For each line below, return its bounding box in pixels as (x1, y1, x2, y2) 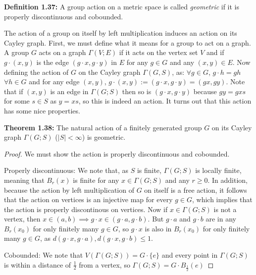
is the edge (36, 56, 69, 67)
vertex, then (4, 214, 41, 224)
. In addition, (207, 174, 248, 185)
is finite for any (73, 174, 119, 185)
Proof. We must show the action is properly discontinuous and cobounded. (4, 148, 230, 159)
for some (4, 96, 30, 106)
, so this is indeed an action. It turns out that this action (78, 96, 252, 106)
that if (4, 86, 23, 96)
